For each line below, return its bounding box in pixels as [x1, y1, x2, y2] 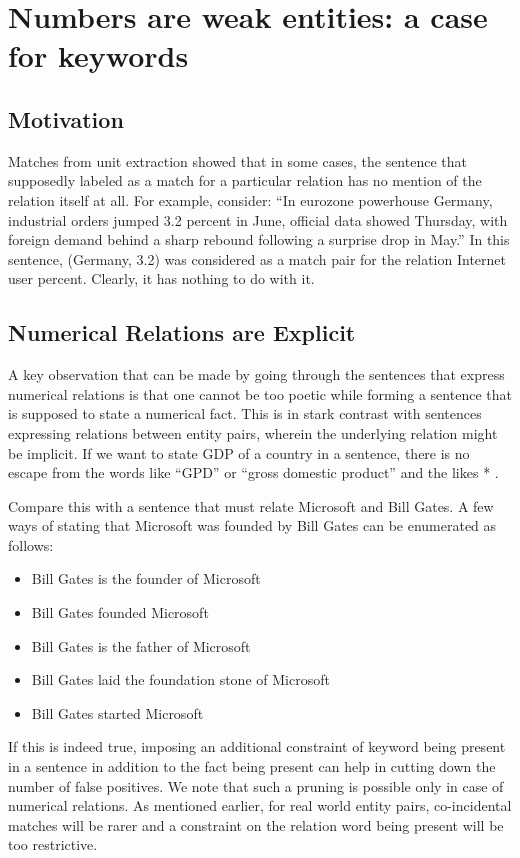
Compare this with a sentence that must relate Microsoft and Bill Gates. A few [8, 495, 494, 516]
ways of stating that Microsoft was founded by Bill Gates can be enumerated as [8, 515, 497, 536]
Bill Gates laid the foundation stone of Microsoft [31, 669, 330, 690]
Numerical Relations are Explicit [8, 317, 356, 348]
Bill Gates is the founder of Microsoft [31, 568, 261, 589]
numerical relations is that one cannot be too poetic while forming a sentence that [8, 383, 512, 404]
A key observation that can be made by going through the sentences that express [8, 364, 505, 385]
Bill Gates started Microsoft [31, 702, 204, 723]
